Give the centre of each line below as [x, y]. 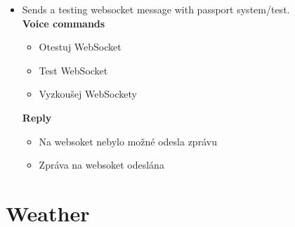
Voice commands [64, 23]
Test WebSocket [73, 70]
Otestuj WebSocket [80, 47]
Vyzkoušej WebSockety [88, 94]
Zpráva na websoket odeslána [101, 165]
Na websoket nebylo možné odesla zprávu [128, 141]
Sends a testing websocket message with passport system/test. [156, 9]
